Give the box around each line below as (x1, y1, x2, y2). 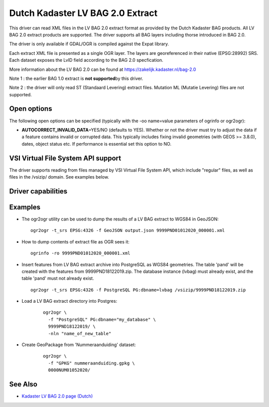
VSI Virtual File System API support (9, 154, 122, 162)
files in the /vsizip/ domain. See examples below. (9, 174, 110, 180)
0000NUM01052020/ (48, 367, 91, 373)
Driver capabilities (9, 187, 68, 196)
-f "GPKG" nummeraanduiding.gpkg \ (48, 360, 135, 366)
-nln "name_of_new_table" (48, 331, 112, 336)
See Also (9, 380, 37, 389)
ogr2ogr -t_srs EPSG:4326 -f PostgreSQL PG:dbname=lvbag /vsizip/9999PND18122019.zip (30, 287, 246, 293)
